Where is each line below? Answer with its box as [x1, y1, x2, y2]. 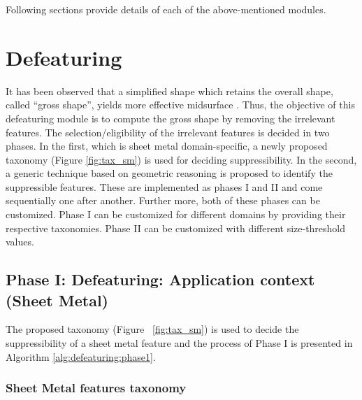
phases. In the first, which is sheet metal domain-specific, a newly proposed [6, 138, 328, 153]
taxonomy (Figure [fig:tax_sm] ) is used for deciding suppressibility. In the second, [6, 152, 357, 166]
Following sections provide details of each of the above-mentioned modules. [6, 2, 326, 16]
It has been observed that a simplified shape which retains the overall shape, [6, 83, 333, 98]
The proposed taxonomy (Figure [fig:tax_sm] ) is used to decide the [6, 322, 299, 336]
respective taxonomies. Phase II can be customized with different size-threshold [6, 220, 346, 235]
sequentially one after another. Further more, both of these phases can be [6, 193, 320, 208]
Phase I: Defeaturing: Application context [6, 269, 315, 290]
